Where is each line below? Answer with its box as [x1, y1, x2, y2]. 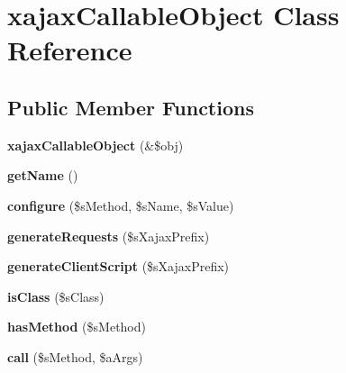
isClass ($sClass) [7, 287, 105, 305]
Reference [7, 32, 132, 68]
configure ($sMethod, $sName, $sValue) [7, 196, 234, 214]
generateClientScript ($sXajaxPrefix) [7, 257, 230, 276]
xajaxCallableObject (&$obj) [7, 135, 184, 154]
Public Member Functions [7, 93, 254, 121]
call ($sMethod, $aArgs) [7, 347, 143, 366]
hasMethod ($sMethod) [7, 317, 146, 336]
